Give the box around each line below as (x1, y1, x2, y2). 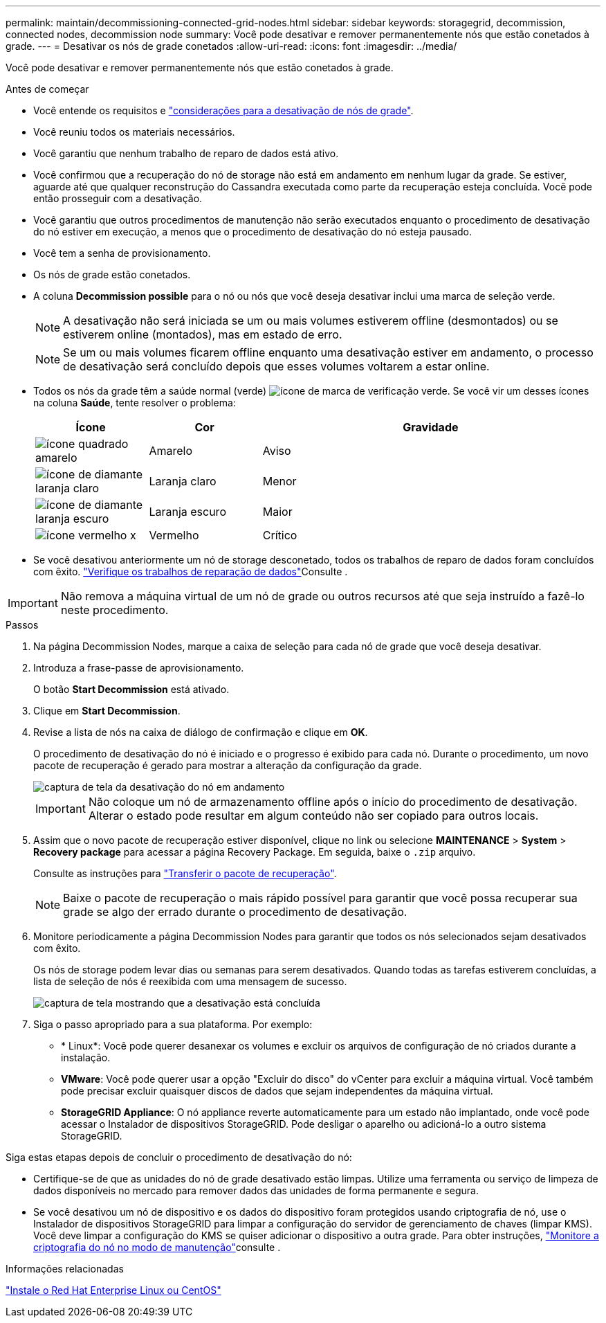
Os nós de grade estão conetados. (33, 269, 191, 280)
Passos (6, 619, 39, 631)
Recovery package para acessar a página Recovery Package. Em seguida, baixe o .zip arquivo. (33, 846, 476, 858)
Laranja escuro (149, 505, 226, 519)
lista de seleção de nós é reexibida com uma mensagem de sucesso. (33, 975, 347, 987)
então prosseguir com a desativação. (33, 192, 203, 204)
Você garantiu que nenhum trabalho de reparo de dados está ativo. (33, 147, 339, 159)
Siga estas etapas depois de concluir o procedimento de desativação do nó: (6, 1151, 352, 1163)
